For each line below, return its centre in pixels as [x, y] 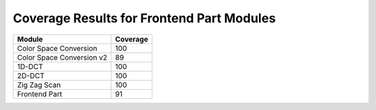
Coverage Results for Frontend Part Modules [144, 18]
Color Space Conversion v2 [62, 57]
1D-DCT [30, 66]
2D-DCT [31, 75]
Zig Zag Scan [39, 85]
